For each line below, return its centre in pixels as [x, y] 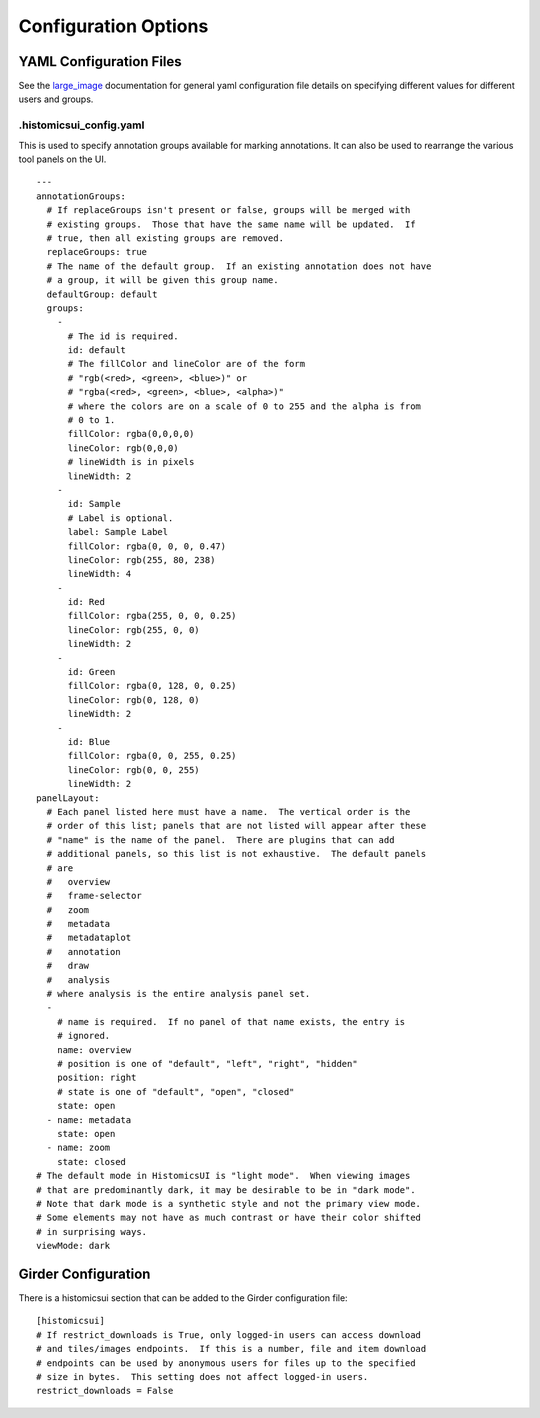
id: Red [86, 602]
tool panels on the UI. [62, 159]
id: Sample [94, 504]
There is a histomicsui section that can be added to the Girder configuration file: [183, 1297]
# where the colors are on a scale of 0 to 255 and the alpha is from [244, 406]
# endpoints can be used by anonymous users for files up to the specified [226, 1363]
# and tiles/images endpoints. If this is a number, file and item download [231, 1349]
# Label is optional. [120, 518]
